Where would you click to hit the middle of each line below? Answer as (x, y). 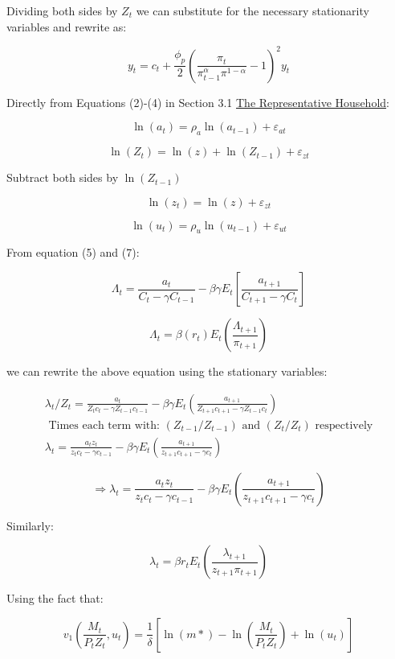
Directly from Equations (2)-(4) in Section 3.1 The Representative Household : (198, 102)
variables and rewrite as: (67, 26)
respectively (344, 425)
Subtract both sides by (63, 177)
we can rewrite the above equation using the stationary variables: (167, 371)
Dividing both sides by (62, 10)
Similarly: (30, 525)
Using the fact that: (55, 598)
